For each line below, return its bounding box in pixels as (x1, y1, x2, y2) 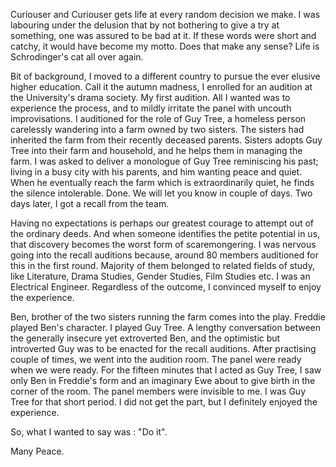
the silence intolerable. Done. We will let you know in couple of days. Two (10, 187, 313, 199)
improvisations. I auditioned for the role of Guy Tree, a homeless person (10, 113, 307, 124)
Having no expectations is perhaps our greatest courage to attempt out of (10, 217, 315, 229)
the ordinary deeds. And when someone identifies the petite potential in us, (10, 228, 321, 239)
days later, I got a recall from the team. (10, 198, 170, 209)
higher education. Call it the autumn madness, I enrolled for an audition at (10, 81, 313, 93)
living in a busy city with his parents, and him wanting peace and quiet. (10, 166, 303, 178)
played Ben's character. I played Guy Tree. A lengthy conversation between (10, 322, 322, 333)
